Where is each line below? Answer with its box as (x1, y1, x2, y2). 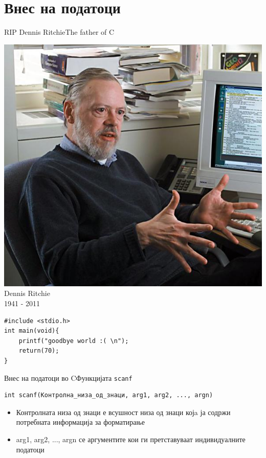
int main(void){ (4, 327, 59, 335)
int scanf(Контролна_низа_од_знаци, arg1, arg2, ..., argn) (4, 392, 213, 399)
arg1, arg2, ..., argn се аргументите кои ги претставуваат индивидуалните (16, 433, 246, 444)
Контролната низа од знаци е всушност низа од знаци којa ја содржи (16, 406, 231, 417)
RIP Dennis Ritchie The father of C (4, 27, 115, 37)
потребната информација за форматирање (16, 417, 145, 427)
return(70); (18, 347, 59, 355)
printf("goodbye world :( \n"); (18, 337, 129, 345)
